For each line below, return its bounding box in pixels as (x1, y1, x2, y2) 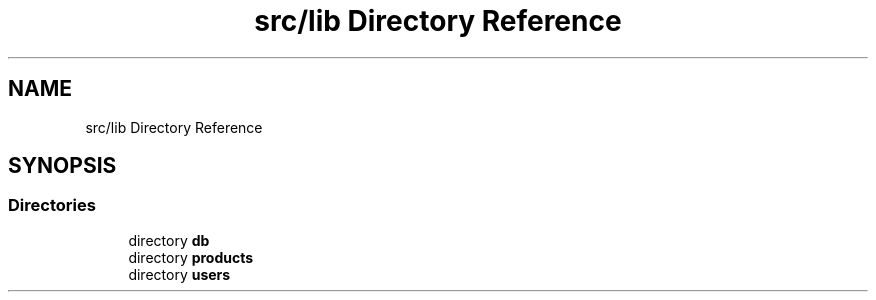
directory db (128, 231, 210, 249)
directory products (128, 248, 254, 266)
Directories (8, 195, 96, 216)
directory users (128, 265, 231, 283)
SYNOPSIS (8, 153, 117, 179)
